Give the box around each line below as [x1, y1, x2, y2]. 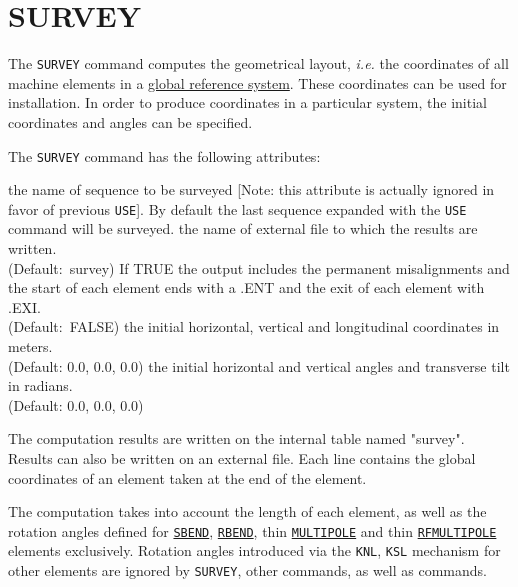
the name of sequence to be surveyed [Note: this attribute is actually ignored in [8, 179, 495, 200]
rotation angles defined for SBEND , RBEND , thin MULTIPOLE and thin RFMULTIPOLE [8, 520, 497, 541]
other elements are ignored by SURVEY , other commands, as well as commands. [8, 560, 487, 581]
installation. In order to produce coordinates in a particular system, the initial [8, 92, 487, 113]
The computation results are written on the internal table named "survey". [8, 428, 465, 449]
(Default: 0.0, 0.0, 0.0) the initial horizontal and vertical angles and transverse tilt [8, 355, 510, 376]
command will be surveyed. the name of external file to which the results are [8, 218, 478, 239]
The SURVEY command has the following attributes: [8, 145, 321, 166]
